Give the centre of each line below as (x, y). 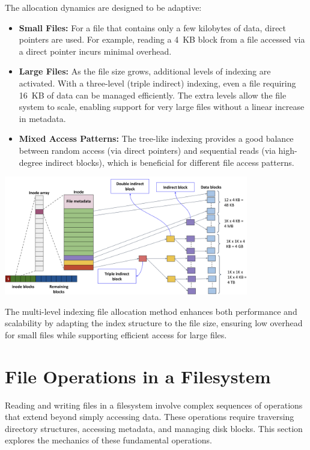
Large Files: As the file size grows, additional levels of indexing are (145, 71)
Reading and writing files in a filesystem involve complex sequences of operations (154, 405)
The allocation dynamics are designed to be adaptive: (103, 7)
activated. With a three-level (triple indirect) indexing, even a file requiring (157, 83)
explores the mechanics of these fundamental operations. (108, 440)
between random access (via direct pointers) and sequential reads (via (147, 150)
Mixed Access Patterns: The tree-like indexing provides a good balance (156, 138)
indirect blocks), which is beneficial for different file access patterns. (170, 162)
